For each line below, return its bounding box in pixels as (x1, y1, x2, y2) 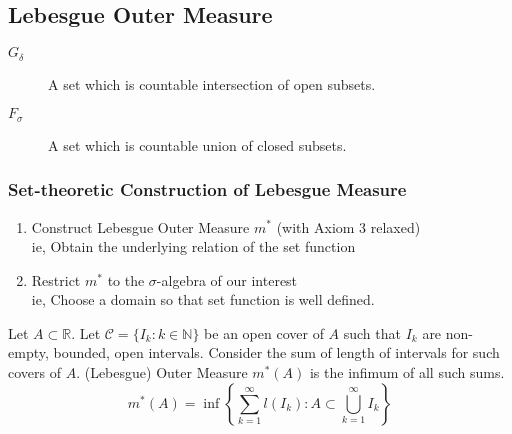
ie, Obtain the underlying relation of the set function (31, 236, 356, 257)
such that (343, 322, 401, 343)
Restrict (31, 269, 81, 290)
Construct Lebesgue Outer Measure (31, 216, 250, 237)
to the (107, 269, 145, 290)
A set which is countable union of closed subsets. (48, 134, 347, 155)
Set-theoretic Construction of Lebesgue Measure (8, 177, 407, 202)
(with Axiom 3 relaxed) (276, 216, 421, 237)
